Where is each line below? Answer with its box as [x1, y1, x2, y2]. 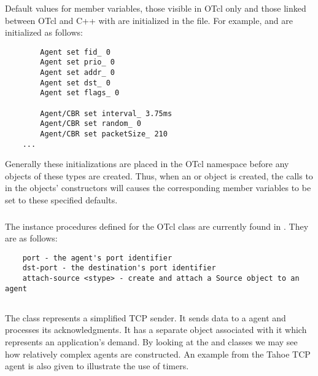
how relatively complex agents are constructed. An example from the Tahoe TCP [5, 347, 311, 360]
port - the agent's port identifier [22, 253, 173, 262]
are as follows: [5, 232, 58, 245]
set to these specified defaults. [5, 194, 118, 206]
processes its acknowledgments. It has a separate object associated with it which [5, 323, 307, 336]
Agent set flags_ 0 [40, 88, 120, 98]
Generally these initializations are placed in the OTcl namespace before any [5, 157, 289, 170]
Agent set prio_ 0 [40, 58, 115, 67]
